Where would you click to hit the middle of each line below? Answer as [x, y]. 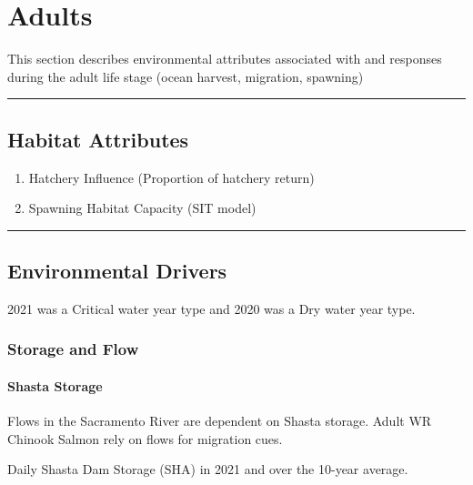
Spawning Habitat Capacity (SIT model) [142, 208]
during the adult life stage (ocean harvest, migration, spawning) [186, 76]
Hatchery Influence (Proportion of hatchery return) [171, 177]
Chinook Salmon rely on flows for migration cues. [145, 438]
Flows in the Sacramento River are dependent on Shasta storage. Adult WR [220, 421]
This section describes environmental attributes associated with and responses [225, 59]
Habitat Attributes [98, 139]
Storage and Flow [73, 349]
